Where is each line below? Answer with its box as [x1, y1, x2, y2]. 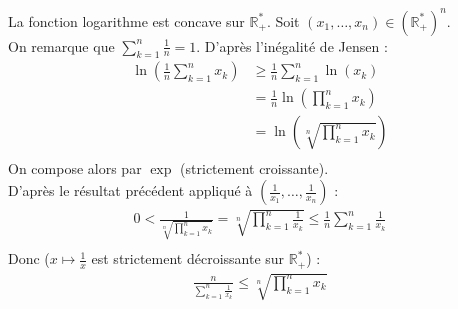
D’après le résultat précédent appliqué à [8, 180, 253, 201]
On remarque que [8, 35, 115, 56]
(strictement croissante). [180, 158, 329, 179]
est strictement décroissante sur [91, 248, 285, 269]
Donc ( [8, 248, 50, 269]
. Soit [266, 10, 300, 31]
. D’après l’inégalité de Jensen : [196, 35, 388, 56]
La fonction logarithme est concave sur [8, 10, 245, 31]
